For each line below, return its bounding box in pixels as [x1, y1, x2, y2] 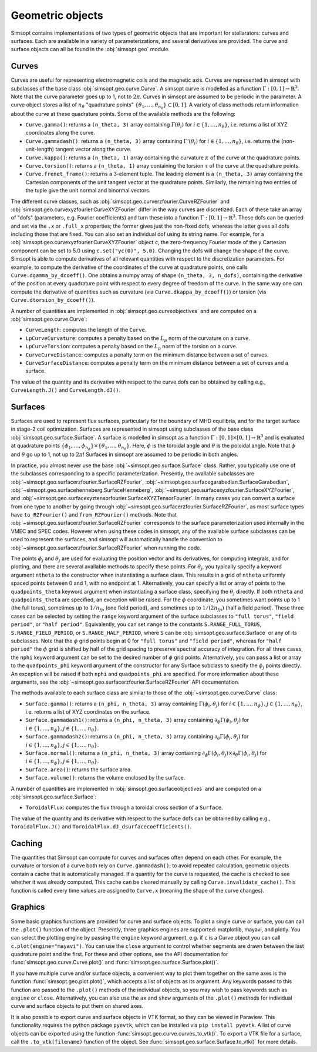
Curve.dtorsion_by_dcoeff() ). [11, 297, 95, 304]
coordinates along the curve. [25, 129, 95, 137]
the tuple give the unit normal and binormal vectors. [25, 187, 151, 194]
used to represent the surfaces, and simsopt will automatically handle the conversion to [11, 536, 222, 543]
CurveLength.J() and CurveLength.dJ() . [11, 387, 120, 394]
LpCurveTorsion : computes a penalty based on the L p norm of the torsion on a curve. [25, 343, 238, 351]
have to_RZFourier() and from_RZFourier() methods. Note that [11, 511, 177, 518]
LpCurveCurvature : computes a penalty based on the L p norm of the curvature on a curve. [25, 334, 251, 343]
